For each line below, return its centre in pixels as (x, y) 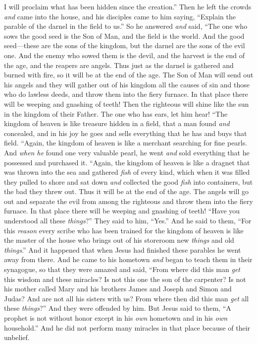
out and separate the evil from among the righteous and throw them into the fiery (128, 201)
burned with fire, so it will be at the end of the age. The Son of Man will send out (129, 75)
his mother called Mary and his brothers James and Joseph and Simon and (118, 289)
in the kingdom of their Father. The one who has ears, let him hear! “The (116, 113)
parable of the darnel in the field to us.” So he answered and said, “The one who (126, 26)
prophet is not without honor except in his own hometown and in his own (116, 318)
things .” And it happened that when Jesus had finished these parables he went (123, 249)
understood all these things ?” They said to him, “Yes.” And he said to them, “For (128, 221)
